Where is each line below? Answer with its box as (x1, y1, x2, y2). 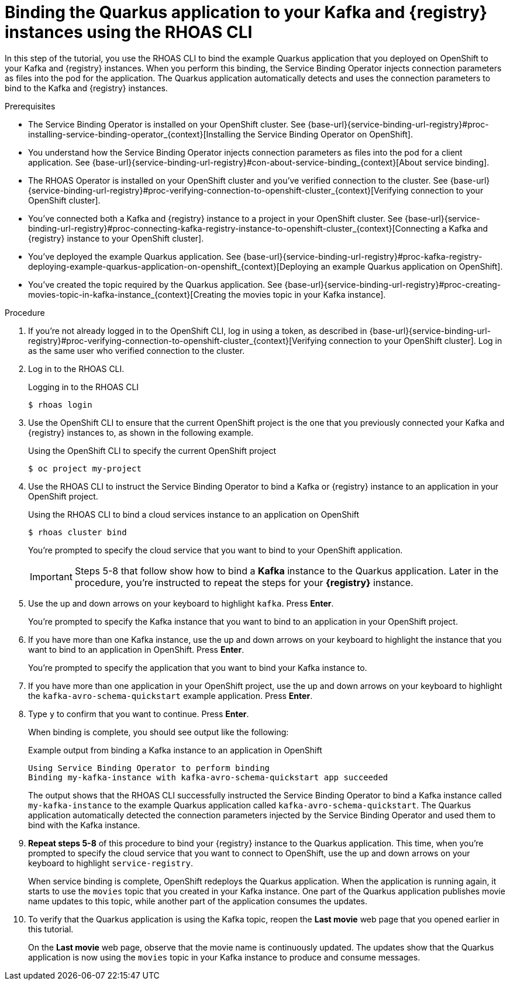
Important (30, 570, 73, 583)
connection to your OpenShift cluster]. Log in (329, 335, 502, 346)
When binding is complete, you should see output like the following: (28, 726, 289, 737)
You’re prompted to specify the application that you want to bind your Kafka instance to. (28, 662, 367, 673)
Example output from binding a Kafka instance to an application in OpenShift (28, 745, 322, 755)
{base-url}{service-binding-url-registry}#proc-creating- (284, 279, 501, 290)
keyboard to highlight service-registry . (28, 857, 194, 868)
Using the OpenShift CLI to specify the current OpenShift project (28, 445, 277, 456)
